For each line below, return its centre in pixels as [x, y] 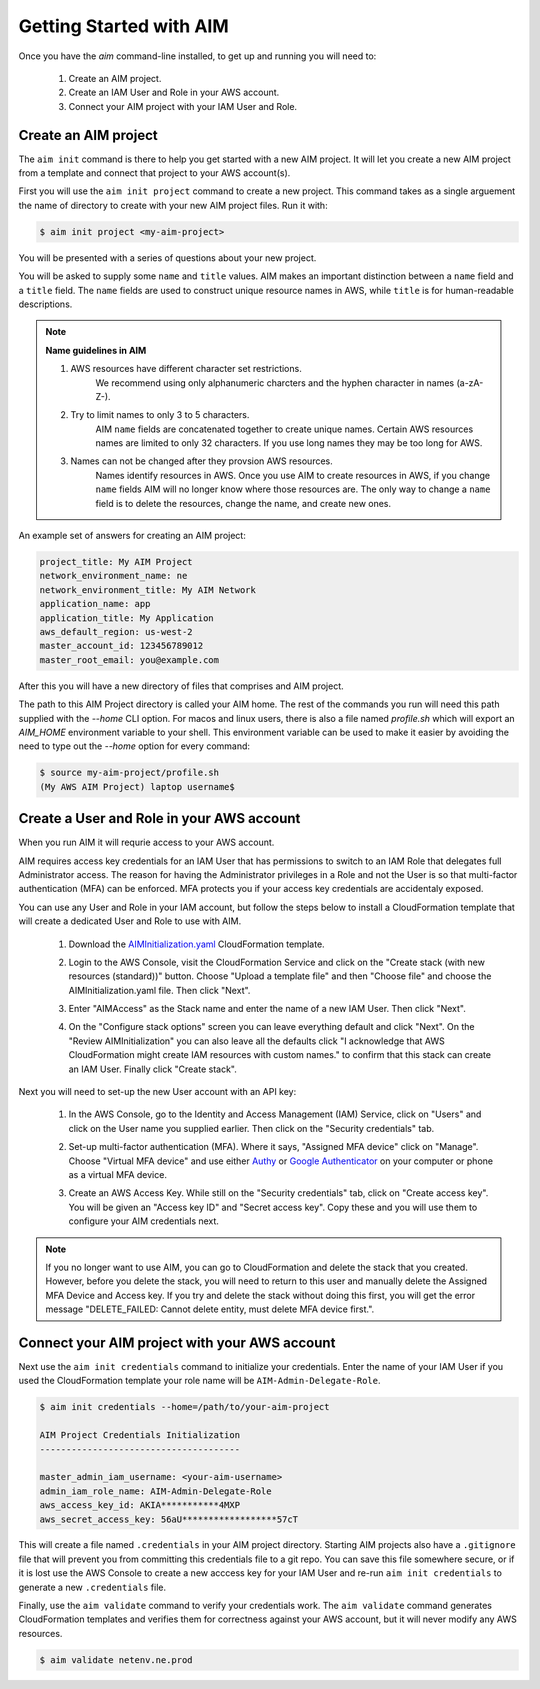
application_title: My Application [126, 618]
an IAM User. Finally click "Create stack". [152, 1069]
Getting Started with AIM [123, 26]
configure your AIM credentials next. [144, 1221]
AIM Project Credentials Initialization [139, 1435]
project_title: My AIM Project [116, 561]
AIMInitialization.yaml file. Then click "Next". [159, 990]
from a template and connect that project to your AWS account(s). [154, 173]
